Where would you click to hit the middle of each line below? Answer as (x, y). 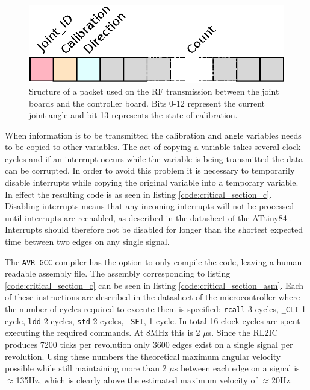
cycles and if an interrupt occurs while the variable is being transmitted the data (154, 158)
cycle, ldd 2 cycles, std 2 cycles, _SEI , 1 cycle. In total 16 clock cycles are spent (153, 320)
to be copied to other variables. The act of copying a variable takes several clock (153, 147)
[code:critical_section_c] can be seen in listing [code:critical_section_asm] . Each (154, 285)
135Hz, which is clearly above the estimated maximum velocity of (137, 379)
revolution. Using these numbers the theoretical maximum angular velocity (143, 356)
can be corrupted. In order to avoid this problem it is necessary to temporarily (150, 170)
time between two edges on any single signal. (87, 241)
